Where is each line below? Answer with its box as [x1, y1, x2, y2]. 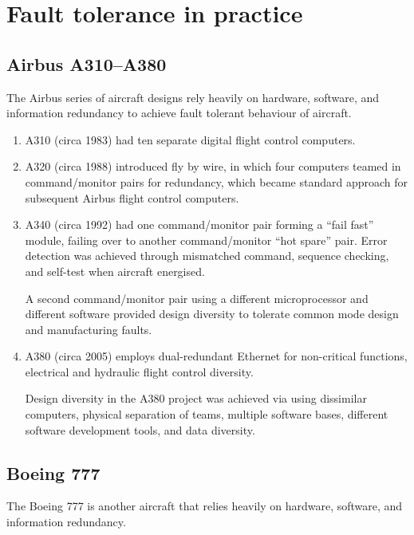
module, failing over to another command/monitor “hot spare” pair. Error [25, 231, 388, 248]
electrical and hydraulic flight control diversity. [25, 363, 254, 380]
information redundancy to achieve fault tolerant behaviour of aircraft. [6, 104, 352, 121]
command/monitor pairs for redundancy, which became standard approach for [25, 173, 408, 190]
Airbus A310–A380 [6, 51, 167, 76]
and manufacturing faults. [25, 321, 152, 337]
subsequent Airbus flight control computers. [25, 189, 239, 206]
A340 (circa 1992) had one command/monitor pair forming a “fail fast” [25, 216, 374, 233]
